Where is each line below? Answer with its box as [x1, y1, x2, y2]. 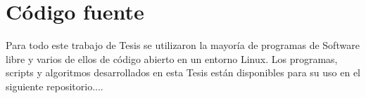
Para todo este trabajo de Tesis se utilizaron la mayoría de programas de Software [6, 38, 360, 52]
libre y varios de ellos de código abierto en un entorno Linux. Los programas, [6, 51, 338, 66]
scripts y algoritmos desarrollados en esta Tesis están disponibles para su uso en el [6, 65, 360, 80]
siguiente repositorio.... [6, 78, 103, 93]
